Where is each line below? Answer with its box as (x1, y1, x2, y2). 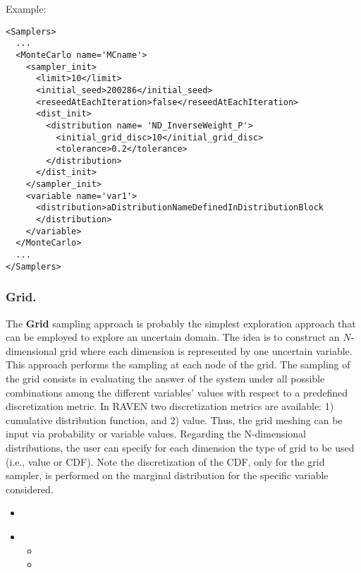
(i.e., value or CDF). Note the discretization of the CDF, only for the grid (6, 454, 325, 469)
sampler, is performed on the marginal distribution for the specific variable (6, 468, 329, 483)
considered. (6, 481, 54, 496)
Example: (6, 1, 47, 16)
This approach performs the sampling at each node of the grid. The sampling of (6, 357, 350, 372)
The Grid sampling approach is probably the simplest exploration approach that (6, 315, 356, 330)
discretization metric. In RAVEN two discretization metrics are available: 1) (6, 399, 334, 414)
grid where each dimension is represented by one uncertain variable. (60, 343, 353, 358)
